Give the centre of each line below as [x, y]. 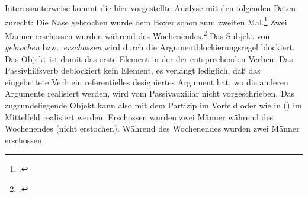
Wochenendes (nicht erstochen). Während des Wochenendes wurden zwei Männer [152, 128]
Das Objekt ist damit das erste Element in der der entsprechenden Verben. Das [149, 58]
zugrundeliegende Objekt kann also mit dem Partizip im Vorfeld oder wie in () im [153, 105]
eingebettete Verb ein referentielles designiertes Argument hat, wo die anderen [147, 82]
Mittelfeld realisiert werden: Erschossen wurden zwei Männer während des [139, 116]
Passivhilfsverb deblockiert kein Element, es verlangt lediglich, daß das [133, 70]
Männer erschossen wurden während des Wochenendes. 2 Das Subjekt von [137, 34]
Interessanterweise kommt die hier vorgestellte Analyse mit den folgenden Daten [150, 8]
